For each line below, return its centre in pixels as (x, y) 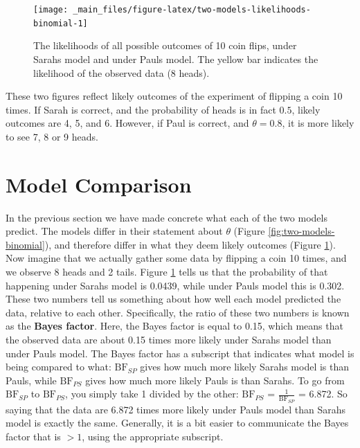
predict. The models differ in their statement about (114, 231)
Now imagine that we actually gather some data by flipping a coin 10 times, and (176, 258)
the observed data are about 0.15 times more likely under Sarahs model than (169, 339)
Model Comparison (99, 184)
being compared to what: (58, 367)
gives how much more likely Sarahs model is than (245, 367)
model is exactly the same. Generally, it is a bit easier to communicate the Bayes (177, 423)
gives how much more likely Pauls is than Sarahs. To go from (215, 380)
